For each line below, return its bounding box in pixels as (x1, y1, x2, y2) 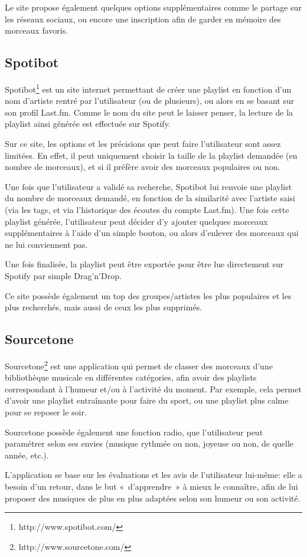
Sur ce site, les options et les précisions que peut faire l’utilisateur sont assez (5, 137, 281, 150)
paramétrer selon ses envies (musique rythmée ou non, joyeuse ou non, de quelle (5, 437, 294, 450)
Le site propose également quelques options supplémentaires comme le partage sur (5, 1, 302, 13)
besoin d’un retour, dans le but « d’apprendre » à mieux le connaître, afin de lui (5, 480, 298, 492)
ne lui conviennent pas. (5, 238, 88, 250)
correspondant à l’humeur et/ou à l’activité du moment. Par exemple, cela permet (5, 382, 302, 395)
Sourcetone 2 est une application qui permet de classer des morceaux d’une (5, 358, 273, 372)
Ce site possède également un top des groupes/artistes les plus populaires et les (5, 289, 292, 302)
